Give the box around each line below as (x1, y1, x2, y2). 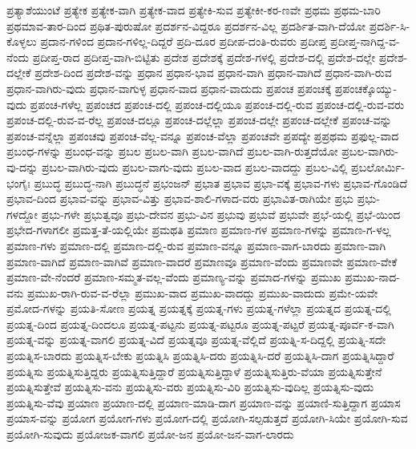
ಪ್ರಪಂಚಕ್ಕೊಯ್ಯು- (334, 79, 398, 96)
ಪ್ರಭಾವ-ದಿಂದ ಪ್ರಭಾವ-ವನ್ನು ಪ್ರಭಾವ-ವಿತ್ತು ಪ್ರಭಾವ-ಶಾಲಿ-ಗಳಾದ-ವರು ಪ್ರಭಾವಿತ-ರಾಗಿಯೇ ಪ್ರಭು (6, 190, 354, 207)
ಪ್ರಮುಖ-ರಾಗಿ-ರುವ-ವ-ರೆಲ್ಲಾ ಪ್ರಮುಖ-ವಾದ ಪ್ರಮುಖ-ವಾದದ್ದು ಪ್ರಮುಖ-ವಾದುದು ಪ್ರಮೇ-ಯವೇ (26, 284, 378, 301)
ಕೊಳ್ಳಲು (6, 33, 37, 50)
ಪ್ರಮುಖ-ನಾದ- (345, 269, 400, 285)
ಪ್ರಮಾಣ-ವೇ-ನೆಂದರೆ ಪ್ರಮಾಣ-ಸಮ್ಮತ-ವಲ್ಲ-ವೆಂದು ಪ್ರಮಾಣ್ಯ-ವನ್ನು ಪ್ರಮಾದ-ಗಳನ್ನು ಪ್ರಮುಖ (6, 269, 341, 285)
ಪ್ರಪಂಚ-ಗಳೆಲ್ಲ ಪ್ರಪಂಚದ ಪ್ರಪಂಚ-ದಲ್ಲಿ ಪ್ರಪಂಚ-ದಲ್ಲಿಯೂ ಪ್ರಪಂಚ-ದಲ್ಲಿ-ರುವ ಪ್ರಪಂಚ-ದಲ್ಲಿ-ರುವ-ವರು (30, 95, 405, 112)
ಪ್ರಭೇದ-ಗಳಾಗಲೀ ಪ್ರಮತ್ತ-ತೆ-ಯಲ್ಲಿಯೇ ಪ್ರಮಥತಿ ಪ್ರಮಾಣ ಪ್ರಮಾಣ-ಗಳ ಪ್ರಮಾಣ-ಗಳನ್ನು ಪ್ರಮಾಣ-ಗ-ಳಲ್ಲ (6, 221, 391, 238)
